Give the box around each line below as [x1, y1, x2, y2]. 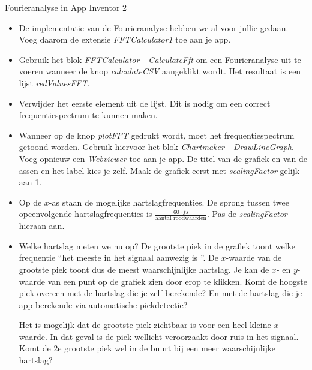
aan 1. [19, 176, 42, 188]
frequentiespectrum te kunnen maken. [19, 109, 158, 121]
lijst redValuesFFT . [19, 76, 90, 89]
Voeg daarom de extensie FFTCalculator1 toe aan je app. [19, 33, 231, 46]
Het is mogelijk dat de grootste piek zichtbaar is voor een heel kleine [19, 318, 271, 331]
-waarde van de [226, 251, 282, 264]
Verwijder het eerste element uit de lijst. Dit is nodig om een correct [19, 97, 271, 109]
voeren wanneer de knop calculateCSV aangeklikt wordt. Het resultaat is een [19, 65, 301, 77]
